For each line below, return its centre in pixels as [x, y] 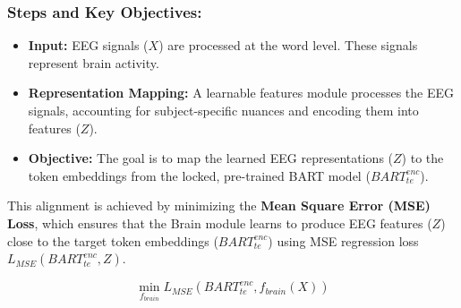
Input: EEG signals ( [88, 45]
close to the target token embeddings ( [113, 240]
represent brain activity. [94, 62]
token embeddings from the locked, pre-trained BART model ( [199, 175]
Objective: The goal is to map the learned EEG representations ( [211, 158]
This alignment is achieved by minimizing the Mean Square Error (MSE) [219, 205]
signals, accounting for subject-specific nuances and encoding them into [223, 110]
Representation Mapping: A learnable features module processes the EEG [241, 93]
